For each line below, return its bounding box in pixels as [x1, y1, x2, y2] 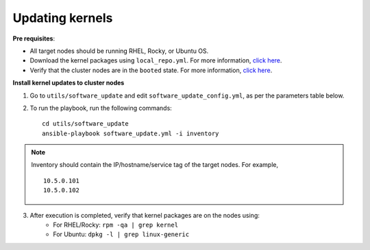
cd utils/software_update [42, 120, 129, 128]
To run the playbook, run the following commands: [29, 104, 173, 112]
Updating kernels [12, 10, 113, 25]
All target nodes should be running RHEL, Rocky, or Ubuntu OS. [29, 47, 209, 55]
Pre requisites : [12, 34, 55, 43]
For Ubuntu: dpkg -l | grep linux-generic [53, 230, 190, 238]
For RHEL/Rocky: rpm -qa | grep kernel [53, 220, 178, 229]
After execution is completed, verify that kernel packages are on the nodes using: [29, 211, 260, 219]
